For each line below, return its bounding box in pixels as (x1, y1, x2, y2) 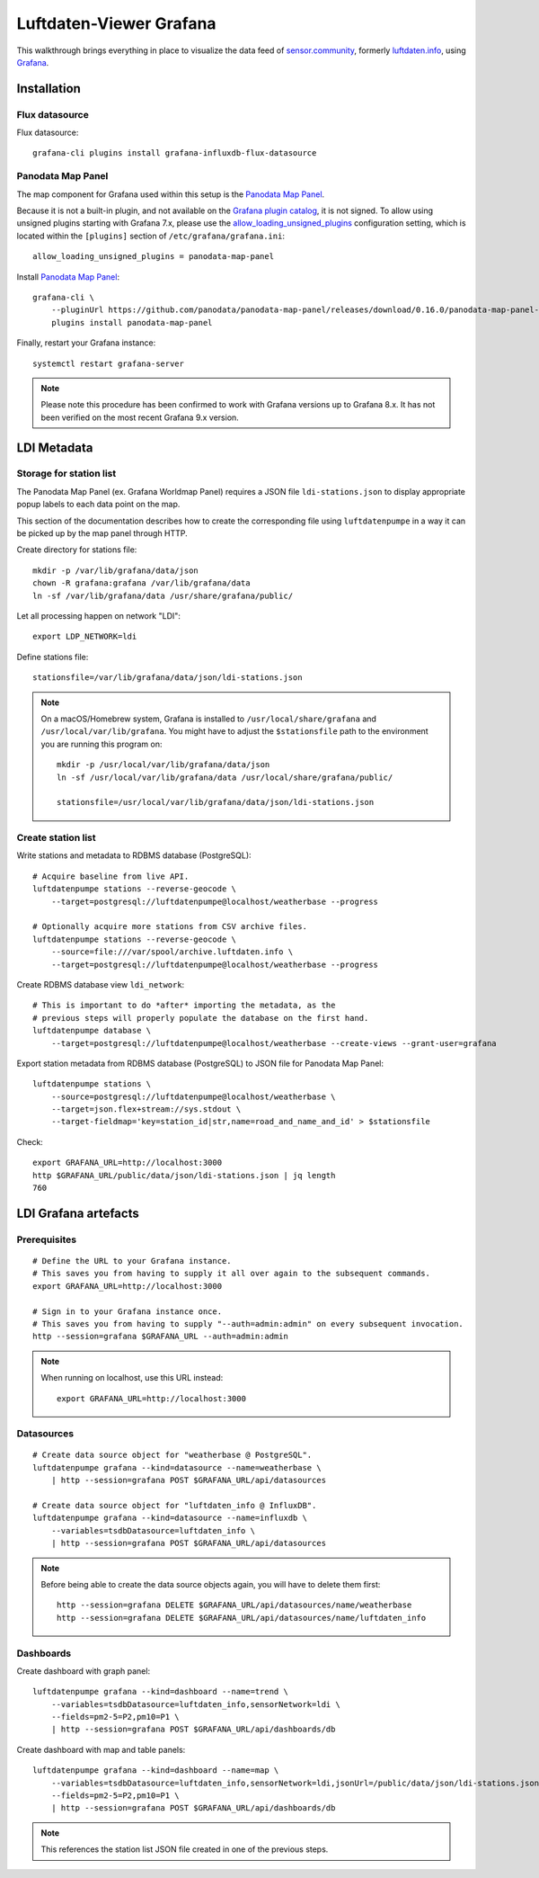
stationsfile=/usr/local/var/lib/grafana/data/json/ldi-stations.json (57, 797, 375, 808)
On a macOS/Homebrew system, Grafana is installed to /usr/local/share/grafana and (40, 713, 377, 724)
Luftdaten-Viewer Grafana (16, 13, 216, 33)
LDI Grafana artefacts (16, 1205, 139, 1221)
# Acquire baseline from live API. (32, 871, 190, 881)
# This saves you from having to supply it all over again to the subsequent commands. (32, 1268, 431, 1279)
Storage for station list (16, 468, 117, 480)
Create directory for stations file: (16, 544, 137, 555)
